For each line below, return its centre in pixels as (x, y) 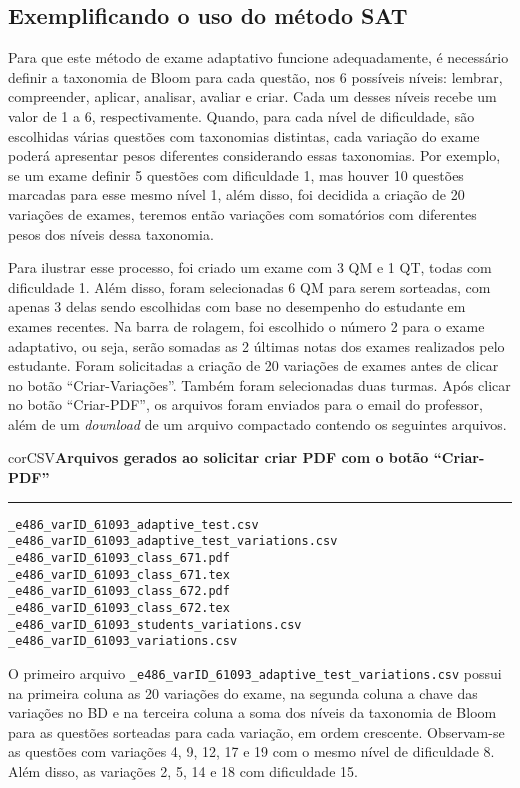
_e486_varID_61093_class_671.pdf (119, 557)
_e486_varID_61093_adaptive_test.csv (133, 524)
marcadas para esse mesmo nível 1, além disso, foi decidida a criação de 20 (236, 194)
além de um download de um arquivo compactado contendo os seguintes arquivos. (257, 423)
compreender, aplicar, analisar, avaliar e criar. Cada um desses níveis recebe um (252, 96)
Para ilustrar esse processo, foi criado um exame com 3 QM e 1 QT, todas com (250, 267)
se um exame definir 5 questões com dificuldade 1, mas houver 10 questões (236, 174)
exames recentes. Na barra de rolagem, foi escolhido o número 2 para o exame (246, 325)
